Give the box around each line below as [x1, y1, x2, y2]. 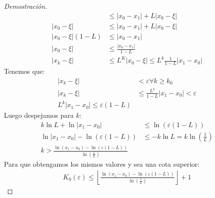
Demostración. [4, 1, 47, 11]
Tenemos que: [4, 66, 45, 76]
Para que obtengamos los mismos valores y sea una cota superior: [4, 158, 200, 169]
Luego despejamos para [4, 110, 74, 120]
